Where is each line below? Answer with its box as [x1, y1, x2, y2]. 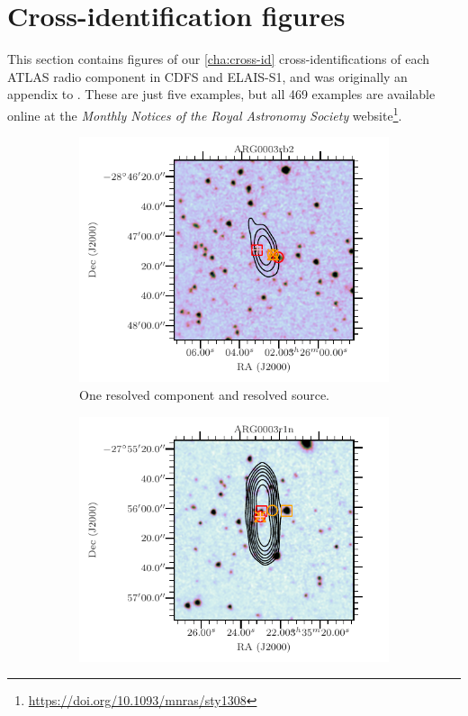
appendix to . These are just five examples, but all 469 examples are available [7, 85, 436, 104]
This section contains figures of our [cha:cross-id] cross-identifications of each [7, 50, 430, 68]
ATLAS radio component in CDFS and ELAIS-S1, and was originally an [7, 67, 408, 86]
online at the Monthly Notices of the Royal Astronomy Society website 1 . [7, 103, 402, 124]
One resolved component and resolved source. [79, 385, 329, 404]
